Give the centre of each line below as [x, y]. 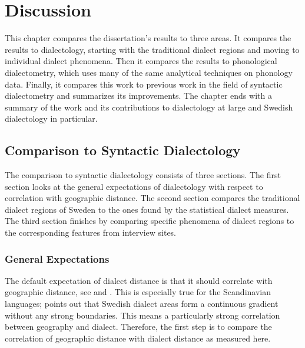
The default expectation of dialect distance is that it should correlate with [139, 280]
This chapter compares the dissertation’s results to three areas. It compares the [148, 38]
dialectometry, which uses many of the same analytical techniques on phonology [149, 72]
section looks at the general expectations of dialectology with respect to [134, 186]
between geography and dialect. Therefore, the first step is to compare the [138, 327]
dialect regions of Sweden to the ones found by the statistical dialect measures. [147, 209]
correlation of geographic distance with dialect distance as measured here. [138, 338]
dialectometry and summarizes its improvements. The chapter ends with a [138, 96]
